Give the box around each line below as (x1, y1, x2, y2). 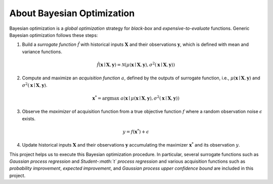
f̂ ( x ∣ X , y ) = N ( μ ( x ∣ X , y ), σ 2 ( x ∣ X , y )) (97, 61, 175, 68)
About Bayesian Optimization (9, 8, 135, 19)
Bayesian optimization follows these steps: (9, 32, 98, 38)
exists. (22, 115, 36, 121)
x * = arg (92, 95, 110, 101)
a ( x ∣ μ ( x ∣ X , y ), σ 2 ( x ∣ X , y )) (120, 95, 179, 101)
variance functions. (22, 49, 63, 55)
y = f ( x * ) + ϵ (122, 128, 149, 134)
